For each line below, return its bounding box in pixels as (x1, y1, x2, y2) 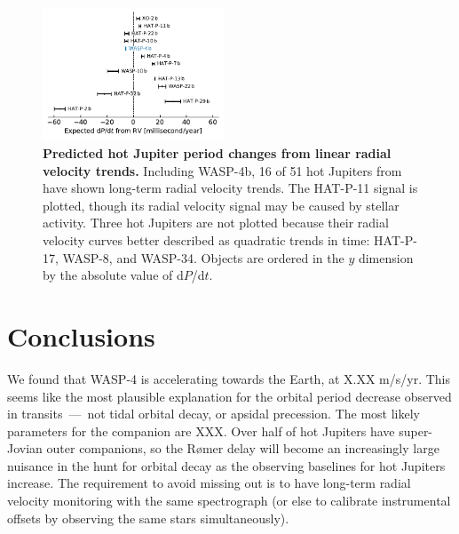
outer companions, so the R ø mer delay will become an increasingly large (46, 439, 439, 458)
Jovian (7, 439, 43, 458)
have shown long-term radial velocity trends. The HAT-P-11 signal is (43, 179, 418, 197)
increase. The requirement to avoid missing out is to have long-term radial (7, 474, 411, 492)
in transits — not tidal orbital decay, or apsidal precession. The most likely (7, 404, 420, 423)
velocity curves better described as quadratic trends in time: (43, 231, 370, 250)
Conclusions (7, 317, 155, 354)
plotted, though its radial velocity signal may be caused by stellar (43, 195, 400, 214)
